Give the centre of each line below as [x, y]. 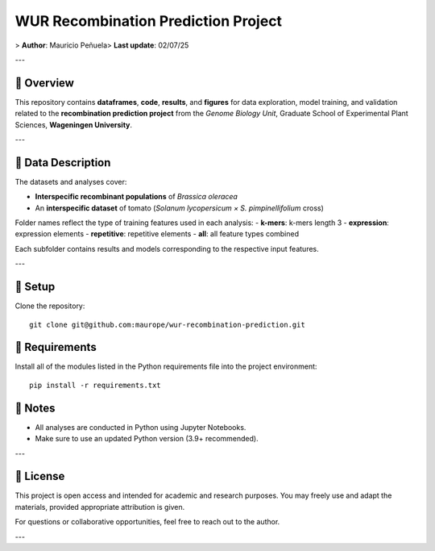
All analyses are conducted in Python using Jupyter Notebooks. [141, 427]
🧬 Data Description [63, 163]
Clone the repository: [50, 306]
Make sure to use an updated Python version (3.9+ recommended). [147, 439]
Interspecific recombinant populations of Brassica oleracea [136, 197]
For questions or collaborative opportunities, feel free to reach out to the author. [147, 522]
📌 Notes [35, 408]
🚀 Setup [35, 287]
